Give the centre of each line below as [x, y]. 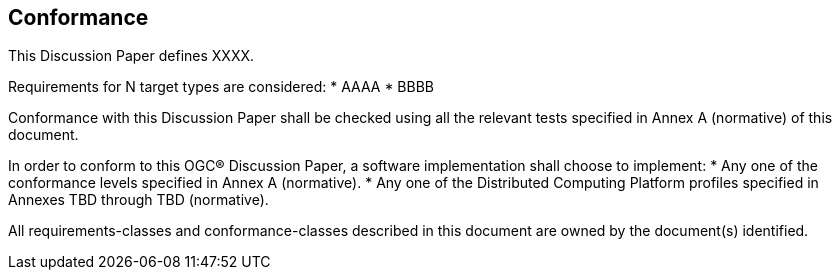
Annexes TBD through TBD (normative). [138, 200]
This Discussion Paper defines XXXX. [131, 56]
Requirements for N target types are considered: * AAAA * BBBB [221, 87]
